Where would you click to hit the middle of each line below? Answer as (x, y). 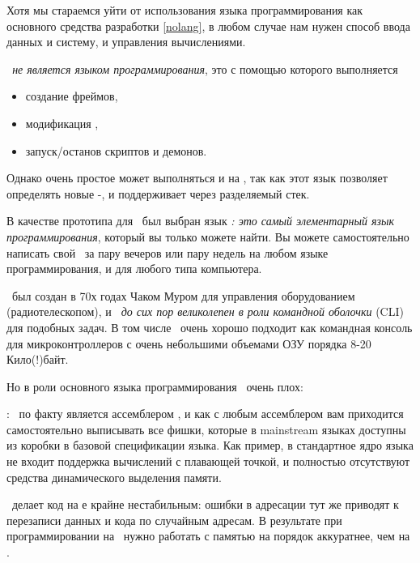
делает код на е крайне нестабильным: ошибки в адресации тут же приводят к (205, 504)
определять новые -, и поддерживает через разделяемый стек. (158, 193)
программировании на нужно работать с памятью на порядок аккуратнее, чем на (208, 536)
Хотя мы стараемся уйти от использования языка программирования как (185, 10)
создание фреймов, (72, 96)
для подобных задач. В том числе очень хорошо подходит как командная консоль (210, 327)
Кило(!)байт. (38, 359)
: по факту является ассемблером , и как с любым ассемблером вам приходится (205, 414)
